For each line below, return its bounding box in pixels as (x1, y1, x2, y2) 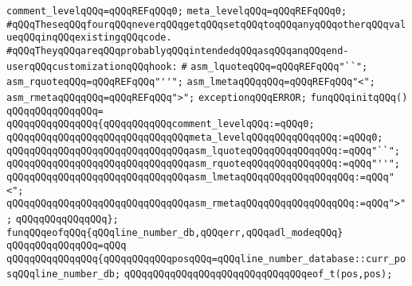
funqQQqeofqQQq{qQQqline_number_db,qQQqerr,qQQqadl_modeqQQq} (6, 226, 343, 238)
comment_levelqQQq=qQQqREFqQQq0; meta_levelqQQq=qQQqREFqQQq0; (6, 6, 347, 17)
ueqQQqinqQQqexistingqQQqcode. (6, 32, 172, 44)
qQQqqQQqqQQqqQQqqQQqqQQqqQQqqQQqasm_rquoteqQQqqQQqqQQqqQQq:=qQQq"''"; (6, 158, 400, 170)
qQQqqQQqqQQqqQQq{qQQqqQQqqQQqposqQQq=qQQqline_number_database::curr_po (6, 253, 406, 265)
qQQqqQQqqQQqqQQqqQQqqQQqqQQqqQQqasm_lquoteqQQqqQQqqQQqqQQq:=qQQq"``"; (6, 145, 400, 157)
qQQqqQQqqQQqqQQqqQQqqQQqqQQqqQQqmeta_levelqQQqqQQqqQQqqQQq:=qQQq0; (6, 131, 383, 143)
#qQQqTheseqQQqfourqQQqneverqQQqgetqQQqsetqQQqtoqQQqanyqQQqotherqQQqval (6, 18, 406, 30)
